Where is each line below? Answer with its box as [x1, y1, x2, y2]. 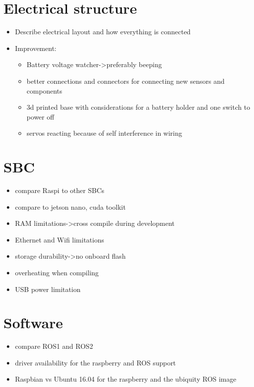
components [26, 85, 63, 96]
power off [26, 111, 54, 121]
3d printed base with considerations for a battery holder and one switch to [26, 102, 250, 112]
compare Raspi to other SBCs [15, 185, 105, 195]
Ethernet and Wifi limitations [15, 234, 104, 244]
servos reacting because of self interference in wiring [26, 128, 183, 138]
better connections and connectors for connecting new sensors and [26, 75, 225, 86]
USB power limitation [15, 284, 81, 294]
